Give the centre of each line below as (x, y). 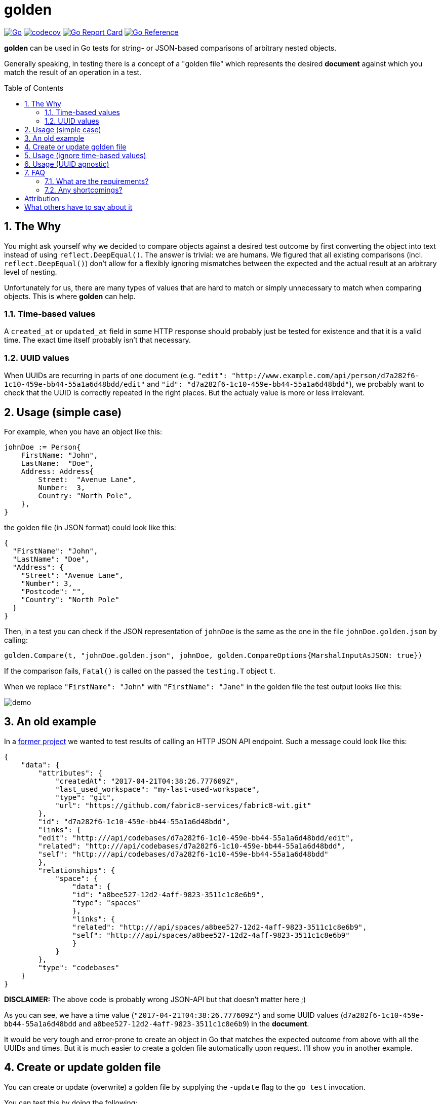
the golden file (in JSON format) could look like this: (90, 527)
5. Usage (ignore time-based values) (85, 155)
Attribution (42, 198)
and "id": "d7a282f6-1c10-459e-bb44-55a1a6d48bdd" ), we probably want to (286, 384)
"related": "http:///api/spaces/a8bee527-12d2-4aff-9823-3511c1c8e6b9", (219, 927)
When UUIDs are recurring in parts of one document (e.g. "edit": (116, 376)
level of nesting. (31, 272)
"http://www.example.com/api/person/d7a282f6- (326, 376)
